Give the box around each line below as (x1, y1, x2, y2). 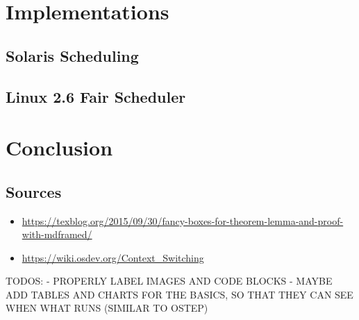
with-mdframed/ (22, 227, 92, 242)
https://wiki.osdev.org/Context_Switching (22, 250, 204, 264)
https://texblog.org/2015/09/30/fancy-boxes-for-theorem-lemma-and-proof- (22, 213, 344, 228)
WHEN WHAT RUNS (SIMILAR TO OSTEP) (6, 301, 208, 315)
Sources (6, 180, 62, 202)
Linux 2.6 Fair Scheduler (6, 85, 186, 107)
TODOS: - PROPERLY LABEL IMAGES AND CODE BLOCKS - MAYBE (6, 273, 333, 288)
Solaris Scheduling (6, 44, 139, 66)
